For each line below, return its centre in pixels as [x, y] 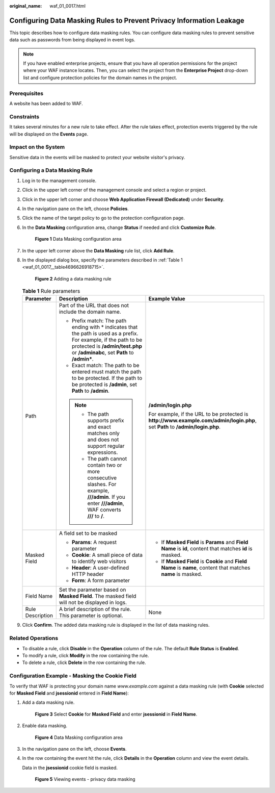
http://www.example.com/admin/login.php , [202, 421]
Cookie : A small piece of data [107, 555]
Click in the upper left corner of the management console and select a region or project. [114, 190]
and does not [103, 440]
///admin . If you [106, 497]
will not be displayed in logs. [93, 603]
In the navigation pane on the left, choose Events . [74, 749]
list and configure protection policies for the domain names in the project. [100, 78]
